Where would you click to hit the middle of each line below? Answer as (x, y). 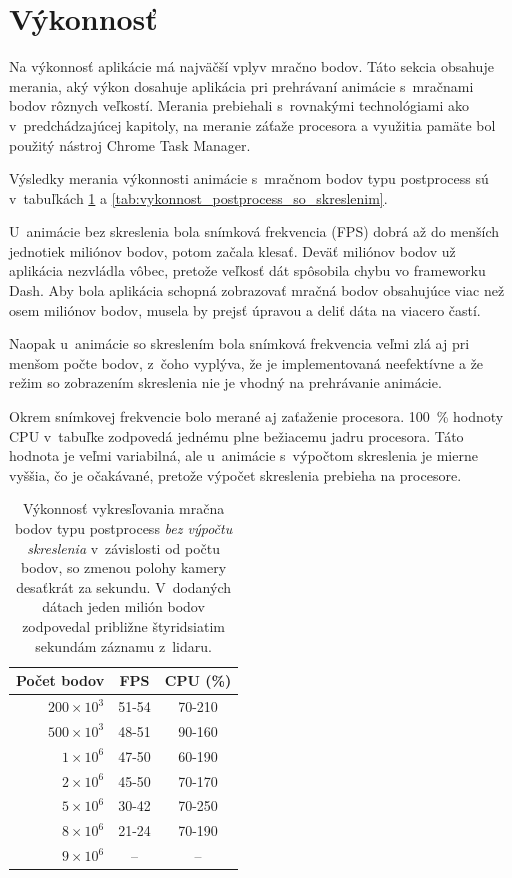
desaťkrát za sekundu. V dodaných (124, 586)
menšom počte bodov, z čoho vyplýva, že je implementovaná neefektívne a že (246, 362)
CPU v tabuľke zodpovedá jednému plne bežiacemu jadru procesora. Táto (236, 435)
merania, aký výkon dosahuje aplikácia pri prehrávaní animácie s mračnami (241, 85)
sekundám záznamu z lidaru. (123, 645)
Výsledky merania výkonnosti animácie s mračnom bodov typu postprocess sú (249, 178)
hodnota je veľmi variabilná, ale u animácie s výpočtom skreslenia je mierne (243, 455)
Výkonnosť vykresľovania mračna (123, 508)
